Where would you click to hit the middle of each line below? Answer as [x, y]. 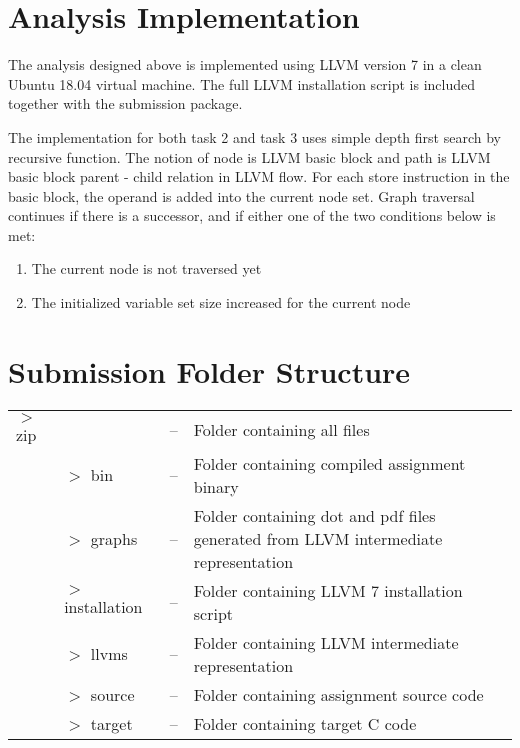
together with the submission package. [125, 103]
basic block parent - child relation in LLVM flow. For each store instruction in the [259, 176]
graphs [114, 538]
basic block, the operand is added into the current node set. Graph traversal [241, 195]
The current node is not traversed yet [146, 268]
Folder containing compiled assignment [329, 463]
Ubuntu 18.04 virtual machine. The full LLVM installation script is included [242, 83]
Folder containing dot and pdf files [314, 515]
